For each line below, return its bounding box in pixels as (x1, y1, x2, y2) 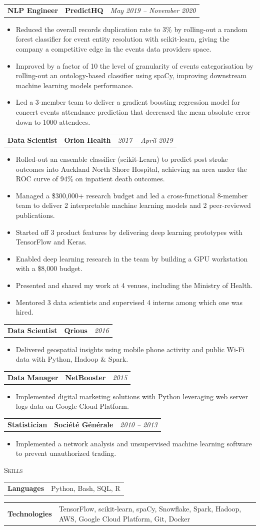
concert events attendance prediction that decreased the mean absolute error (15, 107, 250, 117)
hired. (15, 307, 33, 317)
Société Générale (54, 419, 113, 429)
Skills (4, 464, 23, 475)
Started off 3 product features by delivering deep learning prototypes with (15, 226, 242, 237)
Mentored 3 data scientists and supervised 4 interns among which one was (15, 297, 243, 307)
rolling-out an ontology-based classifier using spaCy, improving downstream (15, 70, 247, 81)
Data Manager (7, 372, 58, 382)
